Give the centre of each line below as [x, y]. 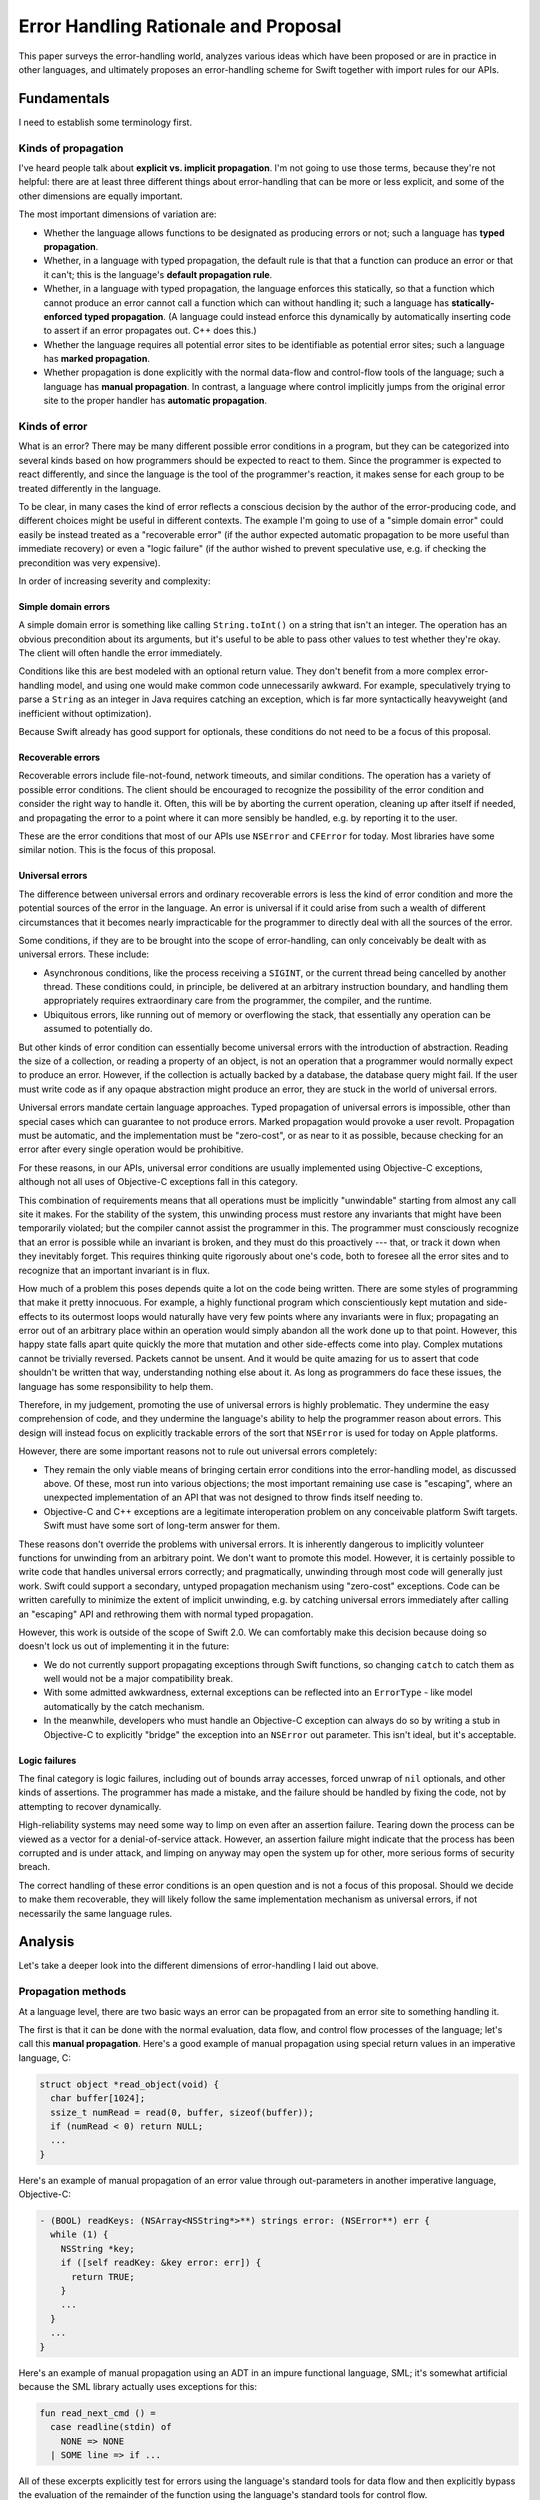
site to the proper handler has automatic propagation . [155, 401]
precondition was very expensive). [89, 562]
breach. [34, 1867]
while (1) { [79, 2234]
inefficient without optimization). [85, 713]
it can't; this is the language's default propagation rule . [158, 274]
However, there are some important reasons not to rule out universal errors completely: [198, 1451]
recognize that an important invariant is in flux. [114, 1270]
